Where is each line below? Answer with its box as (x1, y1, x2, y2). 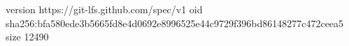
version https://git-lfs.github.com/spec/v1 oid (6, 2, 203, 16)
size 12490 (6, 29, 49, 44)
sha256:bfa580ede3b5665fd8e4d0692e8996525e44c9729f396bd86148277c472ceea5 (6, 15, 344, 30)
